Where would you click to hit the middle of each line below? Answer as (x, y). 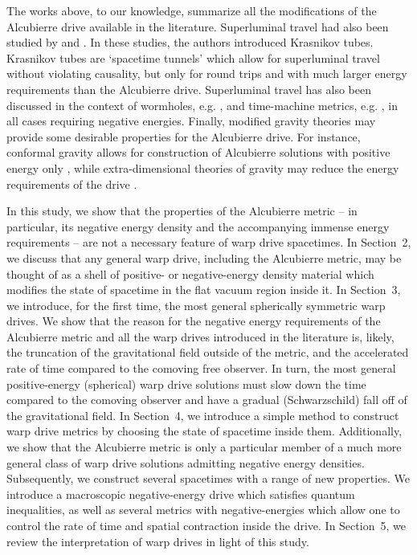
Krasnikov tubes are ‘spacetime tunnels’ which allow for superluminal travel (193, 57)
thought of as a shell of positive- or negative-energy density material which (190, 273)
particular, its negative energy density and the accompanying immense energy (198, 226)
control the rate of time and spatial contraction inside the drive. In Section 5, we (206, 525)
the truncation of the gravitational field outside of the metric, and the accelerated (208, 352)
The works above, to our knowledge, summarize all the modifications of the (192, 10)
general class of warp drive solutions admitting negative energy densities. (186, 462)
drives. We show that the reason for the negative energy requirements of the (194, 321)
